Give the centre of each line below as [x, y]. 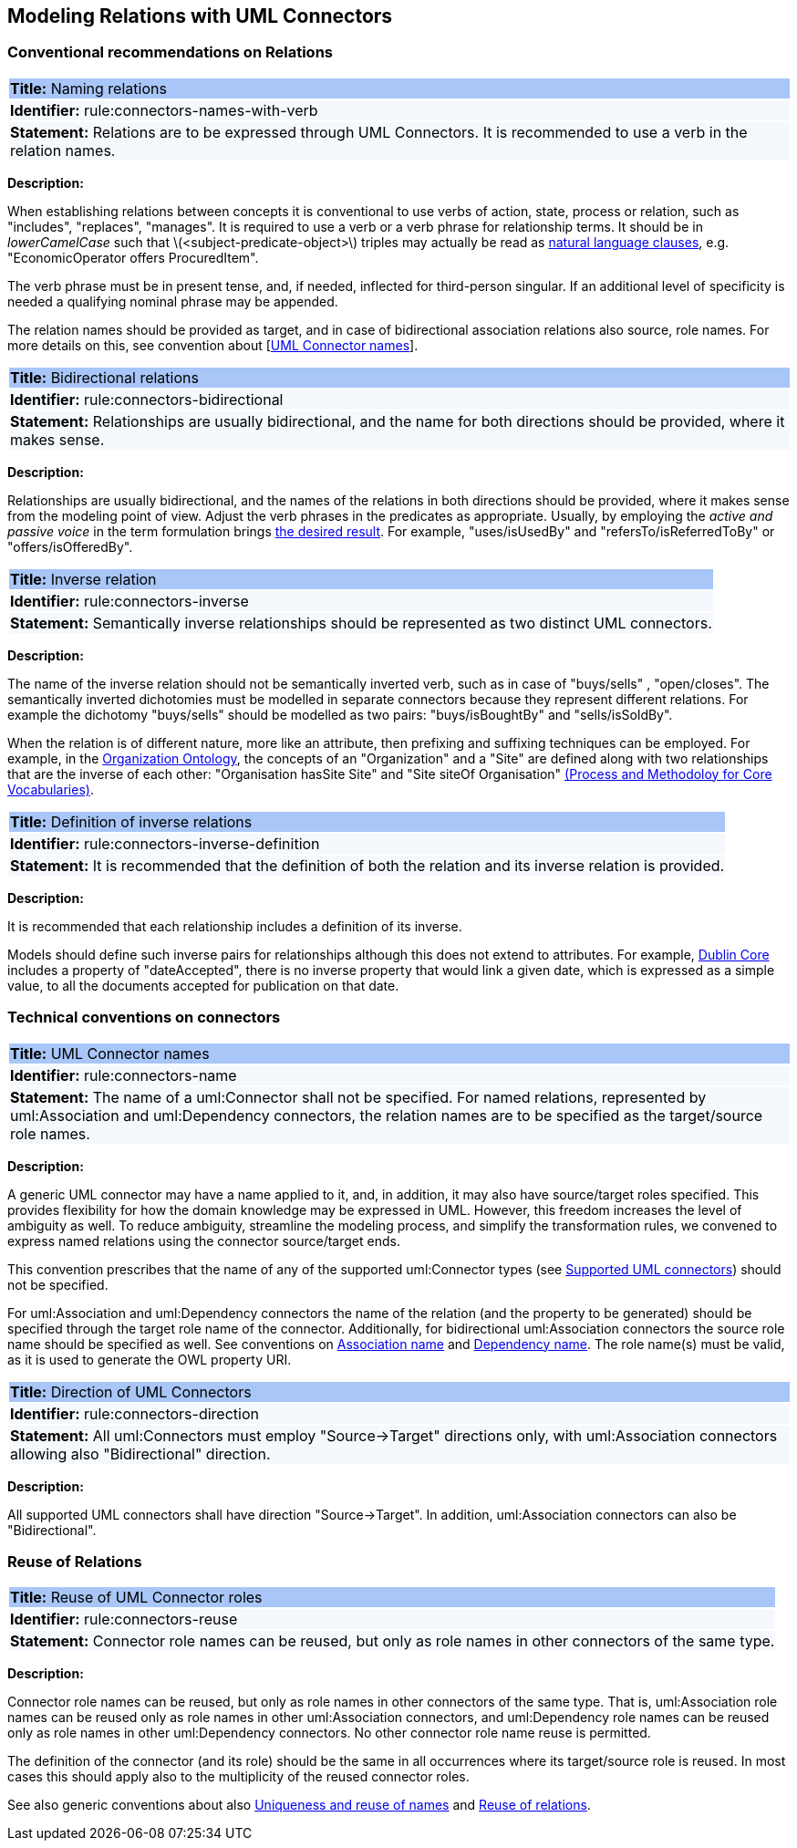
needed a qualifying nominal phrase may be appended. [173, 301]
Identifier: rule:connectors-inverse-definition [165, 843]
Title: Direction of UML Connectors [131, 1391]
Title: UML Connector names [110, 1053]
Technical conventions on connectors [144, 1017]
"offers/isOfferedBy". [70, 546]
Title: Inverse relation [83, 579]
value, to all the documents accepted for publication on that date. [203, 985]
